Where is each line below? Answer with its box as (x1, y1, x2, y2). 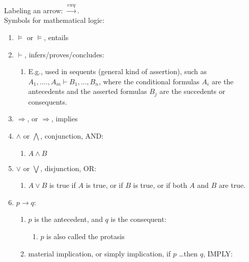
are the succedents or (159, 86, 226, 96)
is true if (49, 180, 76, 190)
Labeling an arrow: (4, 5, 63, 15)
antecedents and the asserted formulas (28, 86, 147, 96)
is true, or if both (133, 180, 187, 190)
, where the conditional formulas (98, 76, 200, 86)
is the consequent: (110, 214, 167, 224)
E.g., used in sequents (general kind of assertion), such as (28, 66, 207, 77)
